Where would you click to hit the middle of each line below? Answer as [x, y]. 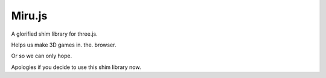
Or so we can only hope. [42, 56]
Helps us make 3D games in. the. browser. [64, 45]
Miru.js [29, 16]
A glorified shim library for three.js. [54, 34]
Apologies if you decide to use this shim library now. [76, 67]
